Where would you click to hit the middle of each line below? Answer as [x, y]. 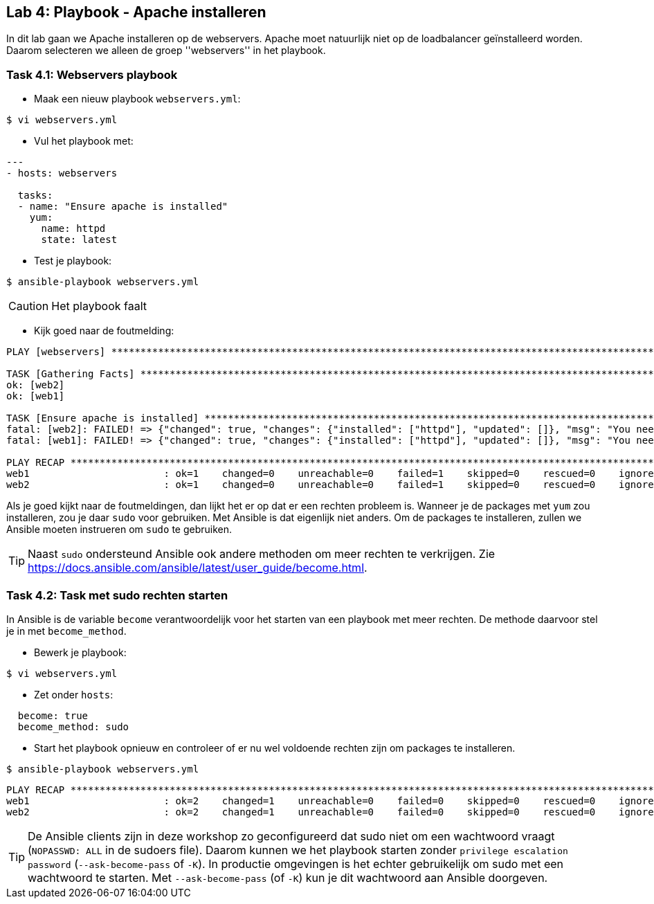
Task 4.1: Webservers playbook [92, 74]
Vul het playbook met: [84, 141]
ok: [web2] [36, 385]
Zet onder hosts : [74, 694]
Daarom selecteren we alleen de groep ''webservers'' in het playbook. [166, 51]
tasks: [35, 196]
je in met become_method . [66, 631]
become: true [53, 715]
